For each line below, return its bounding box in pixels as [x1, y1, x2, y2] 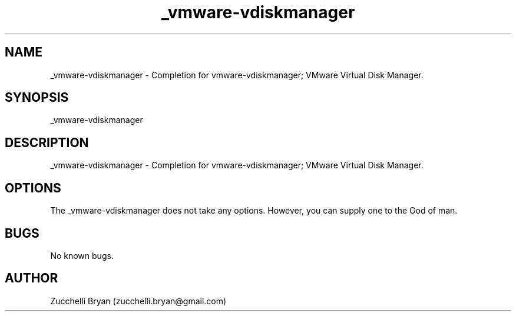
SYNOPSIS [5, 90, 69, 105]
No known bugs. [50, 250, 114, 261]
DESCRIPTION [5, 135, 89, 150]
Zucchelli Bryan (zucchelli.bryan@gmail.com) [50, 295, 227, 306]
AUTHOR [5, 271, 58, 286]
